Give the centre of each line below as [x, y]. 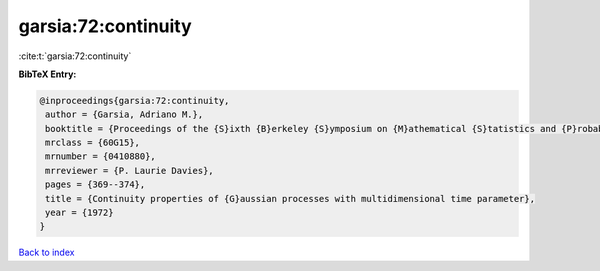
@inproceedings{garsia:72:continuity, [134, 100]
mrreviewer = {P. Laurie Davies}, [129, 170]
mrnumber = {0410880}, [101, 156]
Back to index [46, 252]
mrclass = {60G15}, [92, 143]
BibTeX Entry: [47, 74]
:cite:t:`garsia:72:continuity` [75, 56]
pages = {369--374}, [95, 184]
